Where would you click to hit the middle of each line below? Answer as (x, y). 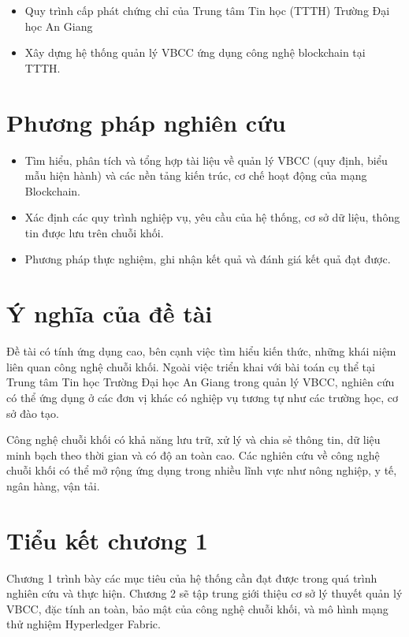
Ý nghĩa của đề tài (110, 313)
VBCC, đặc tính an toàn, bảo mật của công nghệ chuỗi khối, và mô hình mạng (197, 608)
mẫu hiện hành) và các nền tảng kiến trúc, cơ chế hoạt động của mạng (196, 175)
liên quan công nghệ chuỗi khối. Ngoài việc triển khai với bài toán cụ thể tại (191, 366)
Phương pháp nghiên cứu (146, 122)
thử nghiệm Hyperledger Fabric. (84, 624)
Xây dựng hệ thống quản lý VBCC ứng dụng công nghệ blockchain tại (195, 52)
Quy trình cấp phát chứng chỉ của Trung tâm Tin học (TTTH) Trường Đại (207, 10)
